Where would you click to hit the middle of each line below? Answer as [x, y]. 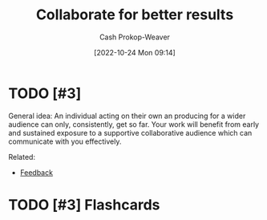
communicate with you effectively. [65, 141]
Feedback [36, 172]
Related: [22, 157]
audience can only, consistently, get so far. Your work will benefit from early [133, 124]
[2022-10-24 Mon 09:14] [135, 52]
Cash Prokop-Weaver [135, 37]
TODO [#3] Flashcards [84, 204]
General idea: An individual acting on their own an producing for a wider [127, 116]
